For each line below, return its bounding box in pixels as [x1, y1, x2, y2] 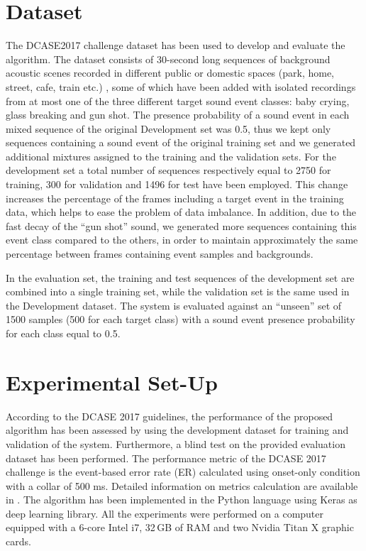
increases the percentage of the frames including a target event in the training [6, 190, 344, 205]
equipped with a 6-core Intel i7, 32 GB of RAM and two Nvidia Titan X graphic [6, 520, 354, 535]
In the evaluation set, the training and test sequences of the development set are [6, 270, 355, 285]
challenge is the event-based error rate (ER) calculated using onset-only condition [6, 464, 360, 479]
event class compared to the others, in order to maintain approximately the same [6, 232, 358, 247]
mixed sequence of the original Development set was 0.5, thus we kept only [6, 121, 331, 136]
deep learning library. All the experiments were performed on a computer [6, 506, 324, 520]
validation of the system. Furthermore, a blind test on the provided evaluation [6, 436, 345, 451]
